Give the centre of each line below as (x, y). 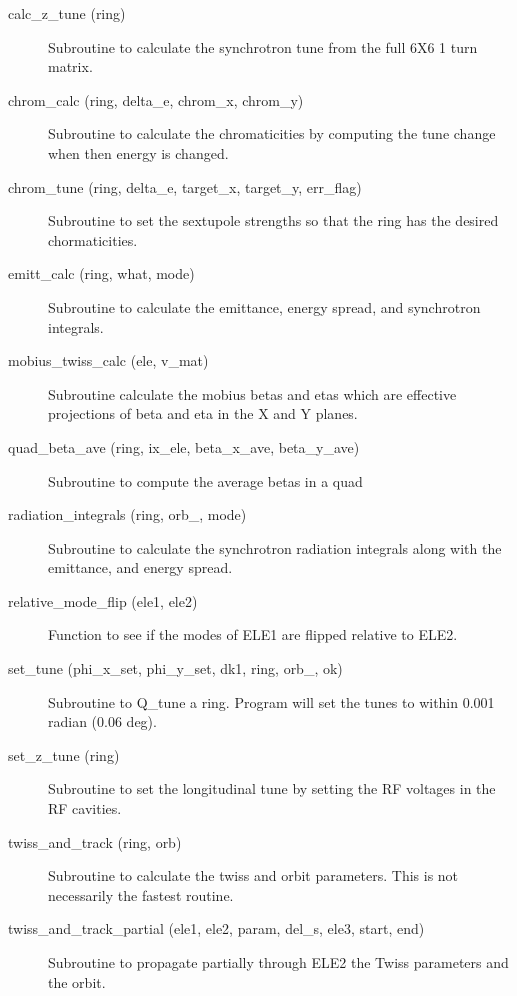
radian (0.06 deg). (102, 721)
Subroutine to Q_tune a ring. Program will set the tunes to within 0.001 (271, 701)
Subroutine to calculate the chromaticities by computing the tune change (272, 133)
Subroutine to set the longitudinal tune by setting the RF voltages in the (272, 788)
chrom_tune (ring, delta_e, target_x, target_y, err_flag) (185, 186)
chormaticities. (93, 239)
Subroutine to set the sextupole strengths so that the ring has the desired (273, 220)
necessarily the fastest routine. (141, 894)
